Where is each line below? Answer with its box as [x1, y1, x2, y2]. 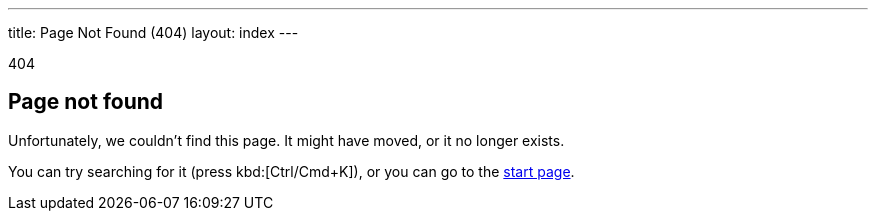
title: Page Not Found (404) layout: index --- [8, 24, 299, 41]
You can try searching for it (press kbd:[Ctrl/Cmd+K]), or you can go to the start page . [8, 162, 575, 180]
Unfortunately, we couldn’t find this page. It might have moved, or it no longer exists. [8, 131, 565, 149]
